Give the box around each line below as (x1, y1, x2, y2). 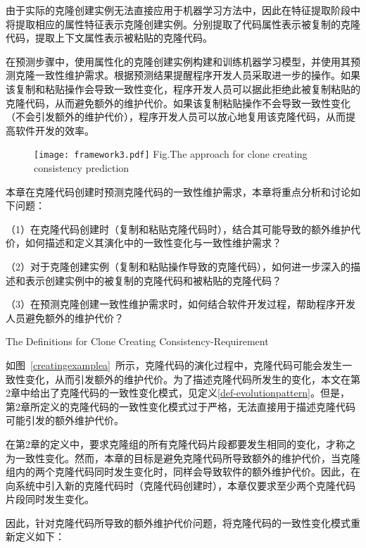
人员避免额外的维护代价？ (6, 310, 124, 325)
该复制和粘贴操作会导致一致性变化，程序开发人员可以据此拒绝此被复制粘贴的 (6, 81, 360, 96)
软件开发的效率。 (15, 123, 94, 137)
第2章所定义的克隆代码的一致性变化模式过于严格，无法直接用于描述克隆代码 (6, 399, 355, 413)
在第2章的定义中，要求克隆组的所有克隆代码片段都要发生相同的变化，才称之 (6, 436, 355, 451)
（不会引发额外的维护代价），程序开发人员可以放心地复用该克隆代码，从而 (6, 109, 346, 124)
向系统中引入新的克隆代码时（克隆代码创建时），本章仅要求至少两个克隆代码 (6, 478, 355, 492)
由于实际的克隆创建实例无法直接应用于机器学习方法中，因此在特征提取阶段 (6, 3, 351, 17)
